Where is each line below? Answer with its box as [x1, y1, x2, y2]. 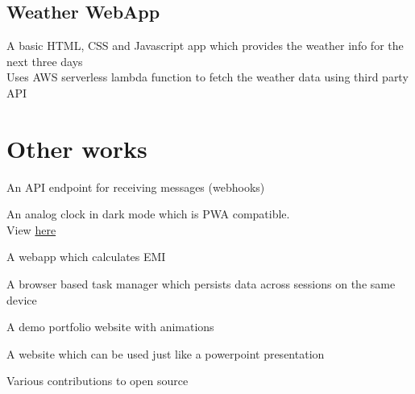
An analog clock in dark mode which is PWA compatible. [6, 205, 290, 222]
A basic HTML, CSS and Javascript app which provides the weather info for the [6, 37, 404, 54]
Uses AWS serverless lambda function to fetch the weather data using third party [6, 68, 409, 85]
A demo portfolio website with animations [6, 318, 214, 335]
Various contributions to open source [6, 372, 189, 389]
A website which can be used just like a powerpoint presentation [6, 345, 325, 362]
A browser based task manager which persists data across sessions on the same [6, 276, 396, 292]
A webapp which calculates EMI [6, 248, 166, 265]
